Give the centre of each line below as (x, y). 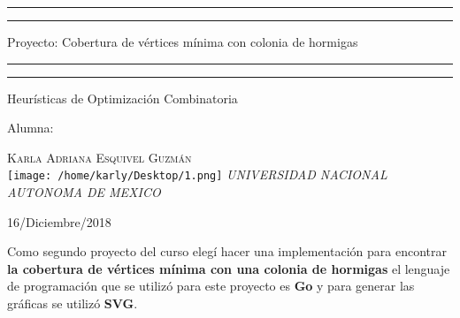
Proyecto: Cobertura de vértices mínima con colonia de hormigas (183, 42)
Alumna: (31, 128)
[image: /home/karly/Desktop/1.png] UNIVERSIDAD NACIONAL (197, 174)
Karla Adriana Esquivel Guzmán (100, 157)
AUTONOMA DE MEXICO (84, 192)
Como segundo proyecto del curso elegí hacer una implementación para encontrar (227, 251)
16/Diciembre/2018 (59, 221)
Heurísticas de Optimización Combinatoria (123, 98)
